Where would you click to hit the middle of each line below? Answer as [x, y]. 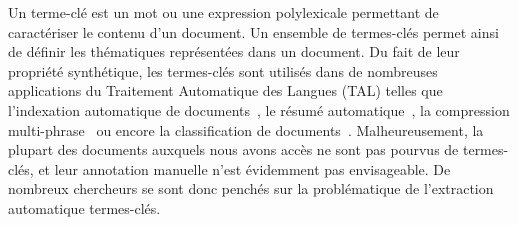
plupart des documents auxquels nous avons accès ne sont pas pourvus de [233, 149]
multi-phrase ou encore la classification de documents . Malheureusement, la [246, 129]
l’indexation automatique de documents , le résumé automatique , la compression [259, 109]
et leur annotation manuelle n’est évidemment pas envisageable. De [244, 168]
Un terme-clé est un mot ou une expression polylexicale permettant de [223, 12]
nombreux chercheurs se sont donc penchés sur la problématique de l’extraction [251, 188]
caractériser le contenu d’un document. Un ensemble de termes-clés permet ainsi [253, 31]
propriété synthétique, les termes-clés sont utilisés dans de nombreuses [223, 70]
